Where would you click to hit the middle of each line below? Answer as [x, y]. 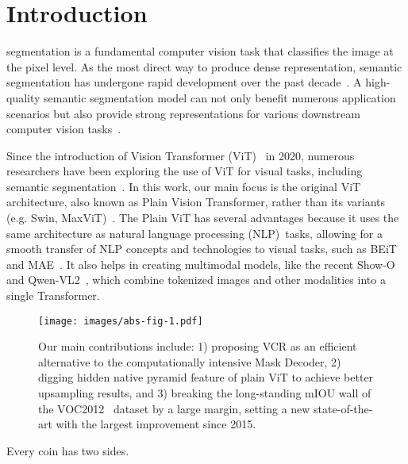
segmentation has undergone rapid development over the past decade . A [184, 82]
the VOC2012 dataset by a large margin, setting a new [174, 408]
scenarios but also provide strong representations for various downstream [183, 113]
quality [23, 97]
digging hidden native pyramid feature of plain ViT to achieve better [206, 377]
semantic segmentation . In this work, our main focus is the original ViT [184, 186]
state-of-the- [343, 408]
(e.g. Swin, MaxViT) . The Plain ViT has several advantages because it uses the [203, 218]
